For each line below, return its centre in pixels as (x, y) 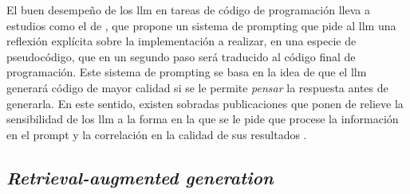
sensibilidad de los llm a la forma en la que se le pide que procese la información (203, 119)
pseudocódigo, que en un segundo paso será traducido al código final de (181, 56)
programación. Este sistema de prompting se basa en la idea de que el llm (187, 72)
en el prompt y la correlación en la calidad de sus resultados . (157, 134)
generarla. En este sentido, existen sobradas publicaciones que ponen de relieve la (205, 103)
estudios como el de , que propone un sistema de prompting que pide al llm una (201, 25)
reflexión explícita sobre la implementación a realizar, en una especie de (181, 41)
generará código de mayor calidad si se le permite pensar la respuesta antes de (197, 87)
